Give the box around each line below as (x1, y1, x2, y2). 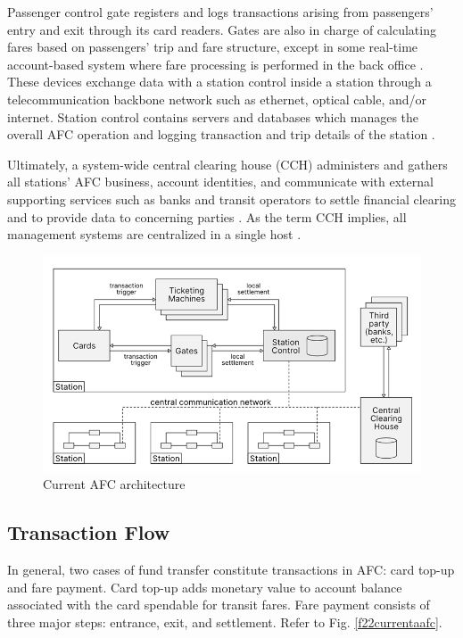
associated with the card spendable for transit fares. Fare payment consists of (7, 595, 430, 614)
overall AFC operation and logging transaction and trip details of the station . (7, 125, 435, 144)
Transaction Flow (7, 518, 170, 546)
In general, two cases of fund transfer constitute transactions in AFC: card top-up (7, 560, 455, 578)
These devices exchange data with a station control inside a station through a (7, 72, 432, 91)
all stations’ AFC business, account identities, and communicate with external (7, 172, 434, 191)
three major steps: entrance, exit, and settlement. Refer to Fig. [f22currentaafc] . (7, 612, 442, 631)
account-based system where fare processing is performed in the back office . (7, 54, 424, 73)
